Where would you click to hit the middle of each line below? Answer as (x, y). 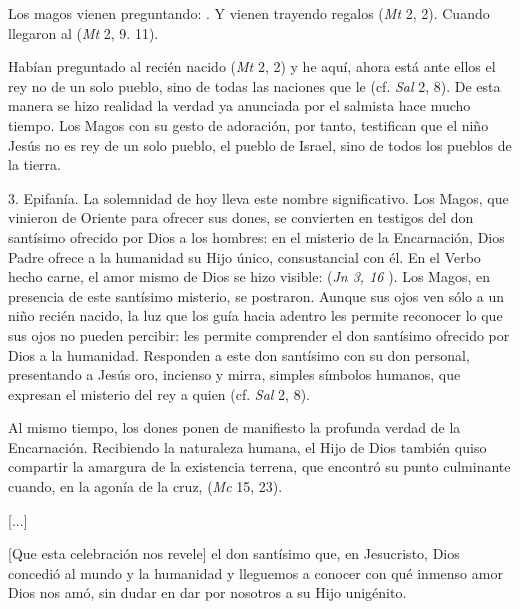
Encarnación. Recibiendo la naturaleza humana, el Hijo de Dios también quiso (247, 446)
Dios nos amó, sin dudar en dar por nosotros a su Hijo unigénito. (207, 592)
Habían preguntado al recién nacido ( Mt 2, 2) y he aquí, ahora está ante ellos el (252, 66)
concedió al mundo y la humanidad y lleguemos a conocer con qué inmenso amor (255, 572)
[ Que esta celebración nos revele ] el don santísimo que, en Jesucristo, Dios (234, 553)
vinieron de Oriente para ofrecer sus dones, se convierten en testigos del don (241, 217)
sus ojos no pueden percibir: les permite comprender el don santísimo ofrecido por (259, 334)
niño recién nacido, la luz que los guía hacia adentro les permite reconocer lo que (255, 315)
